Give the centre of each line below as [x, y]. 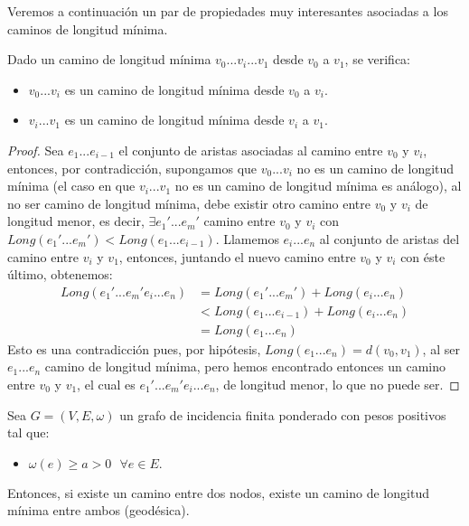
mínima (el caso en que [71, 186]
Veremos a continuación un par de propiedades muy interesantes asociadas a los [228, 11]
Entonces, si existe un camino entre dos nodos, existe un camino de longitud [218, 492]
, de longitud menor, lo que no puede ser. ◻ [338, 384]
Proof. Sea [36, 150]
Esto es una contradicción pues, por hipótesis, [134, 348]
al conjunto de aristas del [389, 238]
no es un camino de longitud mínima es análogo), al [318, 186]
